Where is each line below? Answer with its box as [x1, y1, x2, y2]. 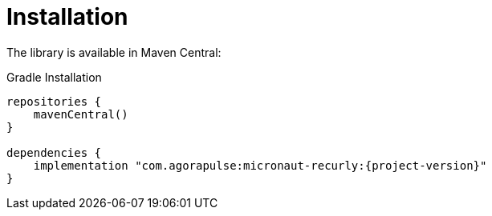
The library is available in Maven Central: [6, 45, 222, 59]
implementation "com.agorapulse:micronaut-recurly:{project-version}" [33, 158, 487, 172]
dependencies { [6, 146, 102, 159]
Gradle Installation [6, 70, 102, 84]
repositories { [6, 94, 102, 108]
